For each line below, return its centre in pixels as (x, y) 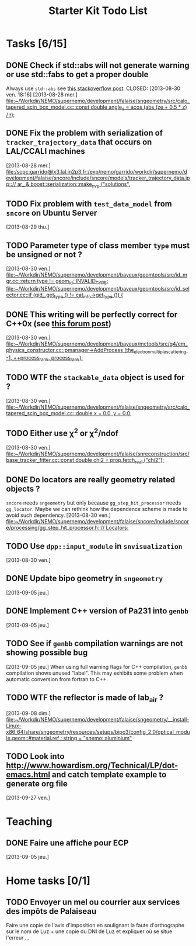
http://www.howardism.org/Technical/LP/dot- (92, 765)
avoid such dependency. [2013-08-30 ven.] (58, 515)
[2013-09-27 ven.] (28, 798)
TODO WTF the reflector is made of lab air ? (85, 698)
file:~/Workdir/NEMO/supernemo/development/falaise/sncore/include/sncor (98, 522)
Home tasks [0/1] (48, 881)
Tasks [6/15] (36, 44)
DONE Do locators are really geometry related (91, 480)
